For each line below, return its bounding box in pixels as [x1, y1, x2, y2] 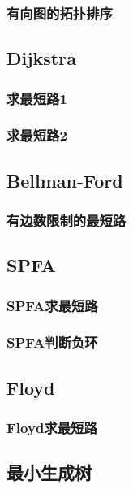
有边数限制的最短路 [6, 210, 127, 231]
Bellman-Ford [6, 167, 123, 193]
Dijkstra [6, 45, 76, 71]
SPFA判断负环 [6, 332, 98, 353]
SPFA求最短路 [6, 295, 98, 315]
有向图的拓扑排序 [6, 2, 113, 23]
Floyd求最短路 [6, 418, 97, 438]
